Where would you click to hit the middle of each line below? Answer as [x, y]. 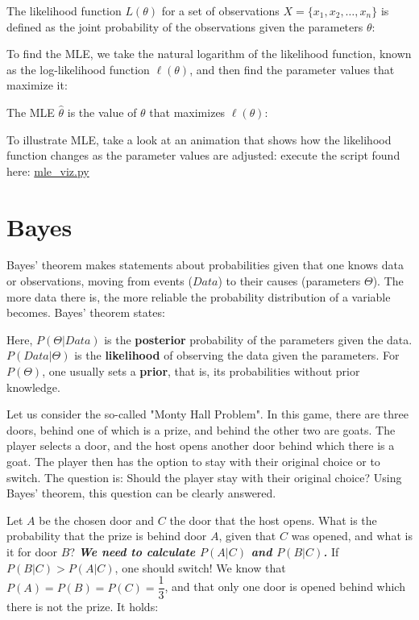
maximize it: [37, 85]
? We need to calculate [133, 551]
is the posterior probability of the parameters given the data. [258, 339]
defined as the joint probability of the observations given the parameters [185, 26]
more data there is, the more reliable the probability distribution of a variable [199, 296]
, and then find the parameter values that [292, 69]
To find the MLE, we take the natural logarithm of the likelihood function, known [209, 54]
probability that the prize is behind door [107, 536]
